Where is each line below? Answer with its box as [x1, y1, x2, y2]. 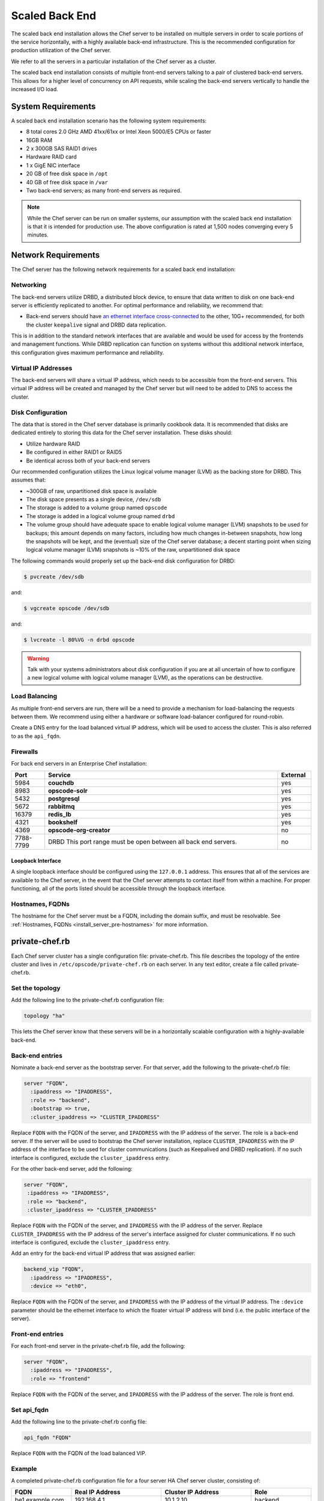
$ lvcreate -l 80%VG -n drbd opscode [23, 636, 135, 643]
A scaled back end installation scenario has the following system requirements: [11, 117, 207, 124]
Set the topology [11, 984, 61, 992]
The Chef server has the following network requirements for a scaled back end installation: [11, 266, 236, 273]
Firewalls [11, 747, 38, 756]
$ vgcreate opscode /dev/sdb [23, 605, 110, 612]
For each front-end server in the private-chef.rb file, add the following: [11, 1342, 185, 1350]
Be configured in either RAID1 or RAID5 [26, 448, 122, 456]
